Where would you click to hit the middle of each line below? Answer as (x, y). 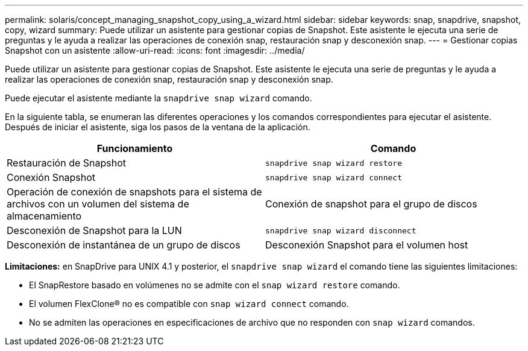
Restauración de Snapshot (67, 163)
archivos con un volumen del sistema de (98, 204)
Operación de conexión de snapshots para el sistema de (134, 192)
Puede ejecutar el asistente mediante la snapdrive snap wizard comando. (159, 98)
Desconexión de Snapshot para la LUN (94, 230)
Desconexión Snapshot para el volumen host (367, 245)
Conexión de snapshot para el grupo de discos (371, 204)
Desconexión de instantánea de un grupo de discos (124, 245)
